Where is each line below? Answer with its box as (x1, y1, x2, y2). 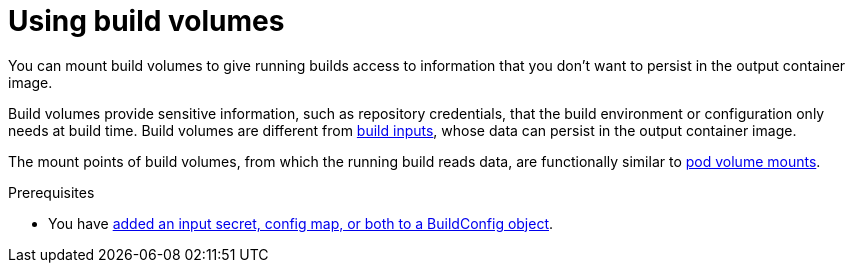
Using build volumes (8, 4, 285, 38)
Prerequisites (8, 183, 95, 201)
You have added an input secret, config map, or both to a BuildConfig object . (48, 214, 554, 232)
